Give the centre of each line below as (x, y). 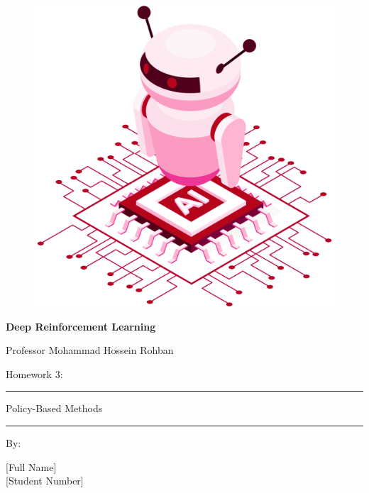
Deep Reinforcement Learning (81, 326)
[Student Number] (45, 481)
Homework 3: (34, 373)
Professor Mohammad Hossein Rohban (90, 350)
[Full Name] (31, 466)
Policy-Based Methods (54, 408)
